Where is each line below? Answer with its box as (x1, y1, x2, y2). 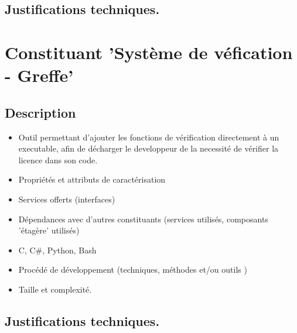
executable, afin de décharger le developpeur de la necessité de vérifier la (18, 142, 279, 155)
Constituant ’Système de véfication (5, 40, 293, 64)
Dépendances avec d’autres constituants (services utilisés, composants (18, 212, 268, 225)
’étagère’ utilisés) (18, 224, 80, 236)
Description (5, 103, 76, 121)
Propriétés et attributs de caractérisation (18, 173, 166, 186)
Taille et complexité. (18, 283, 92, 295)
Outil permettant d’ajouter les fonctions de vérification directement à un (18, 131, 279, 143)
